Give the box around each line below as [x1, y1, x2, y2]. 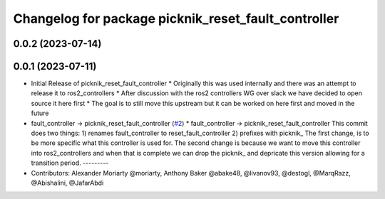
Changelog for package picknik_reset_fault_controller [13, 11, 339, 26]
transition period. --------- [31, 158, 109, 167]
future [31, 109, 49, 117]
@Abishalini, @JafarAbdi [31, 178, 104, 187]
